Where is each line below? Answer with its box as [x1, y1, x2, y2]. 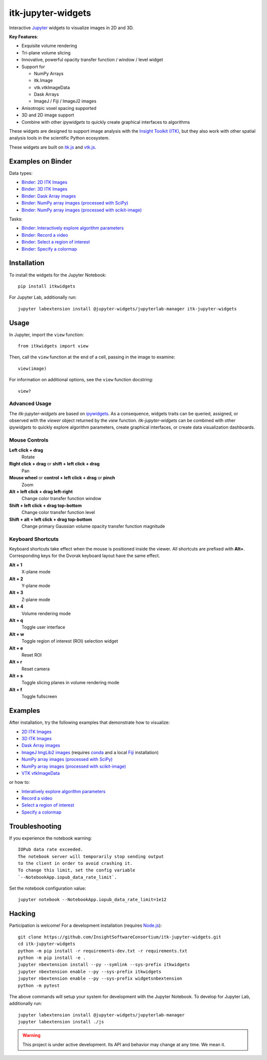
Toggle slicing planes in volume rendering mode [21, 680, 120, 686]
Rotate [21, 454, 35, 460]
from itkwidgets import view [18, 343, 89, 349]
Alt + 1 [9, 562, 22, 568]
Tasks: [9, 216, 23, 222]
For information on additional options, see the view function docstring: [9, 377, 153, 383]
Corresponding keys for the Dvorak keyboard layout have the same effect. [9, 553, 160, 559]
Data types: [9, 170, 33, 176]
